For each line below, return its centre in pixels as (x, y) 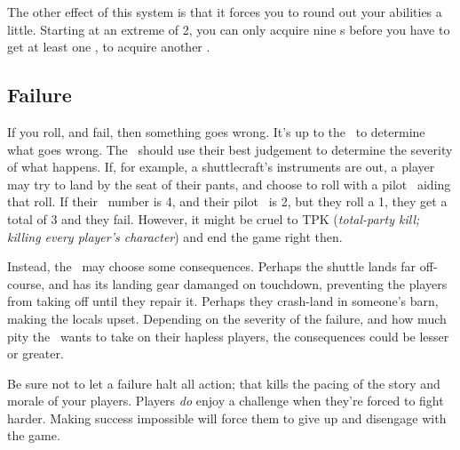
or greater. (36, 354)
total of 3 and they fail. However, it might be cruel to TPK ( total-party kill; (214, 218)
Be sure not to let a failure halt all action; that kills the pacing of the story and (224, 383)
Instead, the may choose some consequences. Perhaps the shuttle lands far (212, 266)
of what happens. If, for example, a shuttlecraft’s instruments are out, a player (221, 167)
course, (26, 283)
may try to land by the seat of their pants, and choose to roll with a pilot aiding (229, 184)
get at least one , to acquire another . (109, 47)
